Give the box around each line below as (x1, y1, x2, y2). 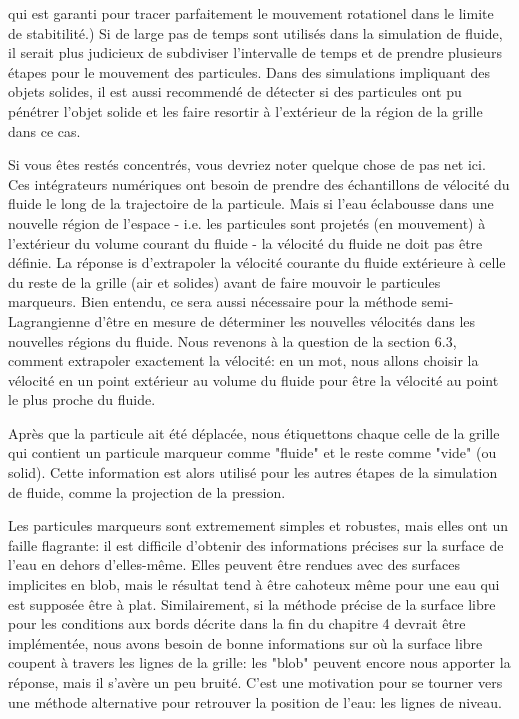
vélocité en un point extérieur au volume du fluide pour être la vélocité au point (8, 369, 499, 390)
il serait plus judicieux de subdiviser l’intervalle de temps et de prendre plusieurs (8, 42, 502, 63)
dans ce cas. (8, 120, 81, 141)
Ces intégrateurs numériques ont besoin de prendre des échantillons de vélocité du (8, 173, 510, 194)
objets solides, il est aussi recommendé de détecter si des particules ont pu (8, 81, 462, 102)
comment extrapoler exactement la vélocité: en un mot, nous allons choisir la (8, 350, 479, 371)
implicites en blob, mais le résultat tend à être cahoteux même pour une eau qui (8, 574, 500, 595)
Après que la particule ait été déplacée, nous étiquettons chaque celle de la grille (8, 422, 500, 443)
